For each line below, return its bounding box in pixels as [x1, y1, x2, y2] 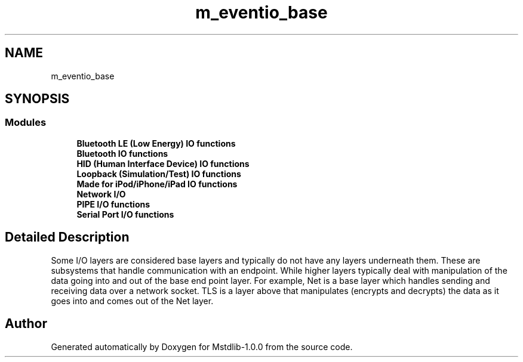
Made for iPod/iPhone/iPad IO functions [76, 178, 238, 189]
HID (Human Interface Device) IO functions [76, 158, 250, 169]
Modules [5, 116, 47, 129]
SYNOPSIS [5, 91, 70, 107]
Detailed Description [5, 230, 130, 245]
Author [5, 316, 47, 332]
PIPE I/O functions [76, 199, 150, 209]
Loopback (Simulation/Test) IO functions [76, 168, 241, 179]
